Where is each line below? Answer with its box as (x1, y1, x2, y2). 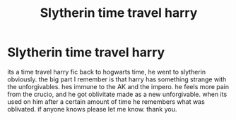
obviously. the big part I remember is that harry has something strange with (7, 75, 227, 84)
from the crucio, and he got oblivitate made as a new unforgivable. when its (7, 90, 228, 98)
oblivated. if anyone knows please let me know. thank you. (7, 105, 177, 113)
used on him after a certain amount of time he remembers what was (7, 97, 205, 106)
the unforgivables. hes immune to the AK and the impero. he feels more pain (7, 82, 230, 91)
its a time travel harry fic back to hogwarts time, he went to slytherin (7, 67, 206, 76)
